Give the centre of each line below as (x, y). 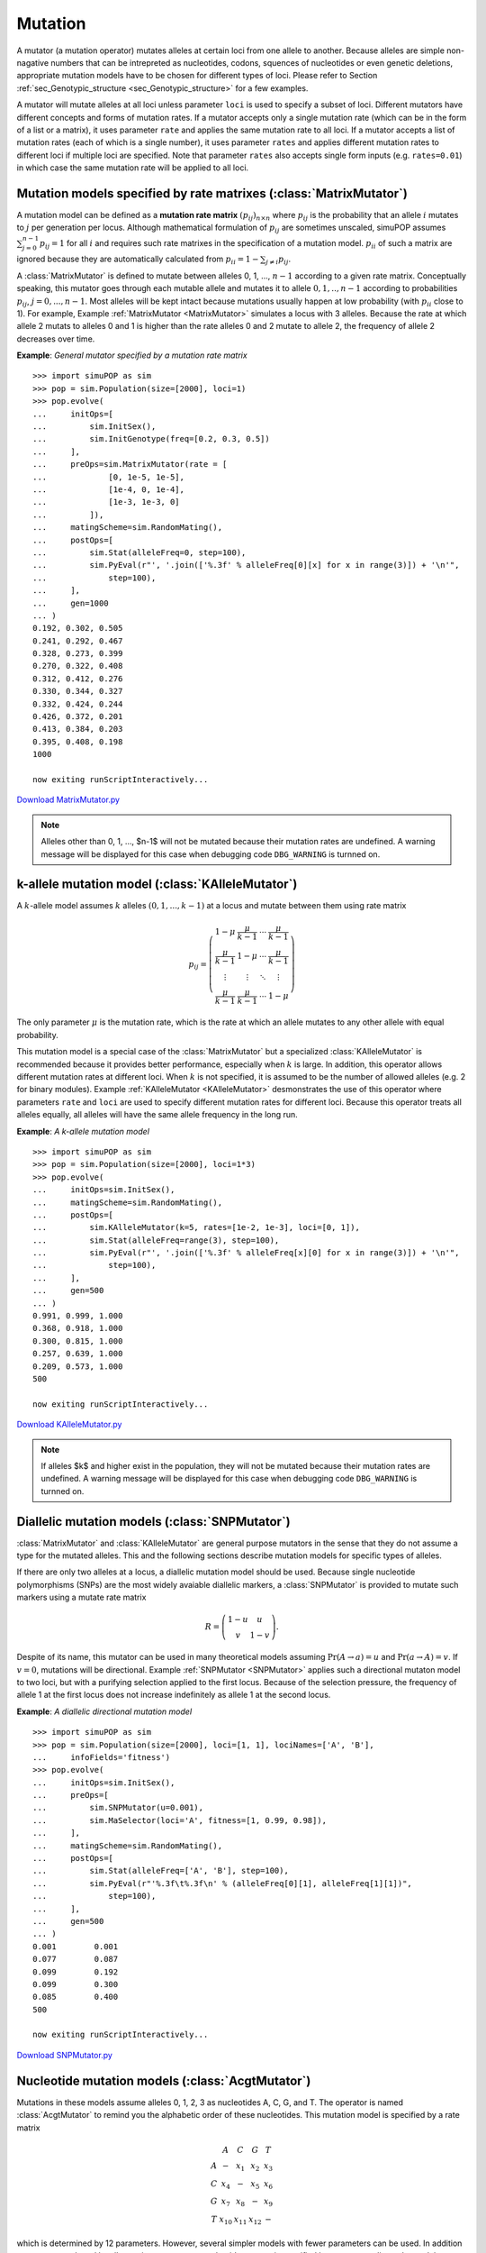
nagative (33, 62)
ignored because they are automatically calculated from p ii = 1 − (138, 260)
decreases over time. (56, 339)
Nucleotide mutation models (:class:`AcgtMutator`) (164, 2080)
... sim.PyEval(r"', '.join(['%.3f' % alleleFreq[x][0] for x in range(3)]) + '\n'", (246, 1253)
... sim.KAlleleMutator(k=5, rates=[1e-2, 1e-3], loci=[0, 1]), (196, 1227)
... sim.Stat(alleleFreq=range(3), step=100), (156, 1240)
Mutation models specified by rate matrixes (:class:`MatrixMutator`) (212, 193)
